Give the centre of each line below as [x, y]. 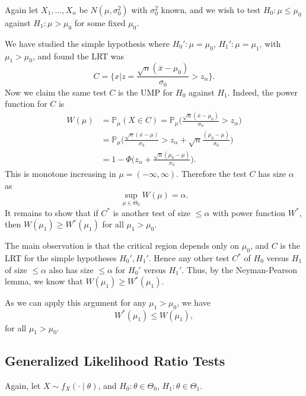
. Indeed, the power [262, 92]
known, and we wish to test [211, 9]
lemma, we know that [44, 281]
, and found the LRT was [78, 56]
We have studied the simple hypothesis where [87, 43]
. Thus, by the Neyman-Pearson [240, 269]
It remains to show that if [52, 212]
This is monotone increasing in [60, 174]
